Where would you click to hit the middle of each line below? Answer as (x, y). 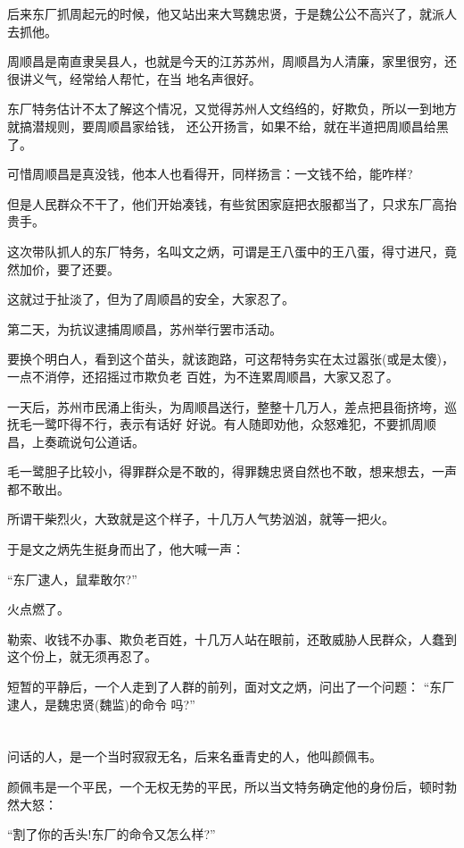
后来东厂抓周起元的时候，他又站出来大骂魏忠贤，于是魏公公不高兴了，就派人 (232, 13)
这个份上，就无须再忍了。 (82, 656)
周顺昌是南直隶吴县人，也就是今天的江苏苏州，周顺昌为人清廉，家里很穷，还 (232, 61)
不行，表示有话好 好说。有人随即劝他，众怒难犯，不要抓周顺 (259, 424)
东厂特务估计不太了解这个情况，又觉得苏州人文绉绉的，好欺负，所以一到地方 (232, 109)
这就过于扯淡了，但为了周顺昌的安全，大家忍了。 (151, 299)
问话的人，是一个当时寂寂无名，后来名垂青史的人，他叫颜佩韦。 (195, 756)
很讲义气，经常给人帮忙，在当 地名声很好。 (134, 78)
